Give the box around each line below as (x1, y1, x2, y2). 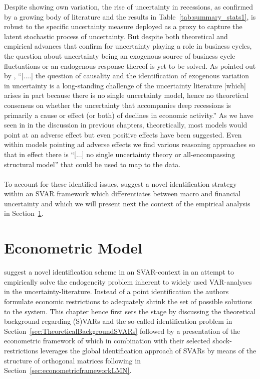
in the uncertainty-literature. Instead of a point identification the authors (4, 286, 229, 297)
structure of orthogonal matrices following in (4, 355, 141, 365)
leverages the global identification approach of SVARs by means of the (40, 345, 256, 355)
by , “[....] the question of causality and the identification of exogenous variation (4, 70, 249, 81)
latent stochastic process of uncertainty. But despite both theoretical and (4, 31, 228, 41)
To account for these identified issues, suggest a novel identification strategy (4, 178, 237, 189)
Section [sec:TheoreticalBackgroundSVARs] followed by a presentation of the (4, 325, 240, 336)
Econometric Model (4, 237, 143, 258)
